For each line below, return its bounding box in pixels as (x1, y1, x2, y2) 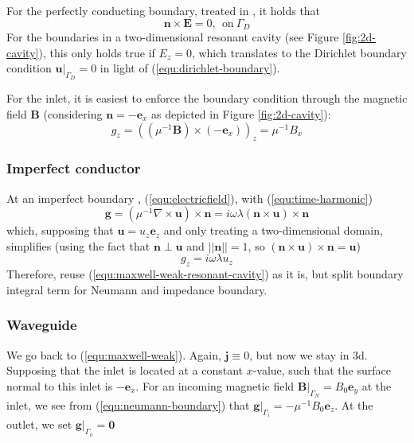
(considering (43, 106, 103, 122)
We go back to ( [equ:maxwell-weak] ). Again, (6, 346, 221, 363)
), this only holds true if (38, 44, 155, 60)
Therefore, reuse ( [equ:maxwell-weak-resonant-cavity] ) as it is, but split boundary (6, 266, 404, 282)
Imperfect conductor (6, 158, 141, 178)
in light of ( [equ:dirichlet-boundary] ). (100, 60, 280, 76)
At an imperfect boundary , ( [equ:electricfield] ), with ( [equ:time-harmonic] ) (6, 189, 373, 206)
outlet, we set (6, 416, 72, 433)
